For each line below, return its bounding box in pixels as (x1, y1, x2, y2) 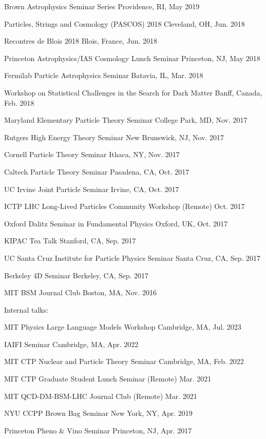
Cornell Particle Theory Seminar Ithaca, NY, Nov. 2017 (4, 149, 180, 160)
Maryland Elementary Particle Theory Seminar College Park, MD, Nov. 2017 (4, 114, 248, 125)
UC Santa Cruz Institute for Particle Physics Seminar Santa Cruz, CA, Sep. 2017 (4, 252, 260, 263)
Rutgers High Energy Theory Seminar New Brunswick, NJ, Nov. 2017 (4, 131, 224, 142)
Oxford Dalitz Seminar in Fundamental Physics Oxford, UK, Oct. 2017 (4, 218, 228, 228)
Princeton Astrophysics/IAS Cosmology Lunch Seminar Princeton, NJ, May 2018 (4, 52, 260, 63)
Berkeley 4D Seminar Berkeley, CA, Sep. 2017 (4, 270, 149, 280)
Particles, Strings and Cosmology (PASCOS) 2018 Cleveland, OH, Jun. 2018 (4, 18, 245, 29)
